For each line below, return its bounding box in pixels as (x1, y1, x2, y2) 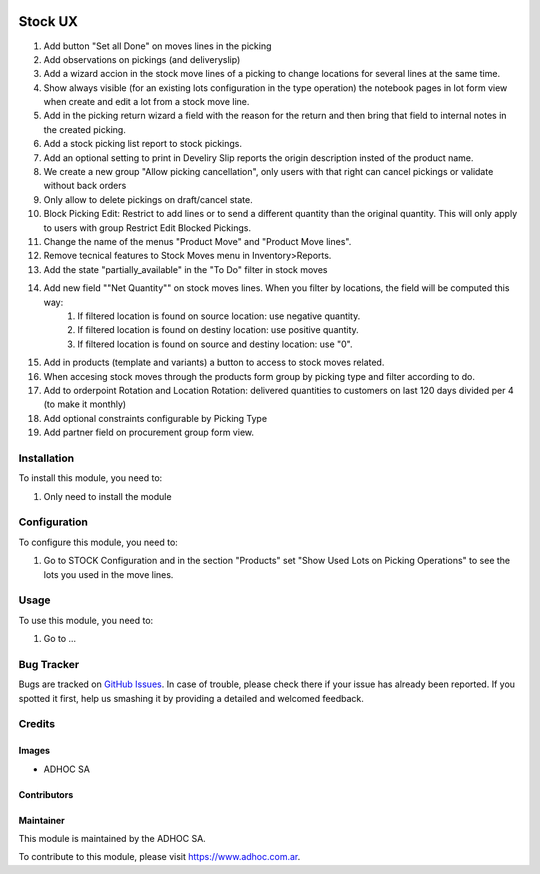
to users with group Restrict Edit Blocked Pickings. (43, 221, 252, 234)
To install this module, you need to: (18, 472, 163, 484)
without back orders (43, 180, 127, 192)
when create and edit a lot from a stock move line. (43, 96, 250, 108)
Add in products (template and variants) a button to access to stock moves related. (43, 356, 385, 369)
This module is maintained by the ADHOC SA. (18, 832, 207, 844)
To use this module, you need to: (18, 614, 154, 626)
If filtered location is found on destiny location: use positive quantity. (77, 324, 359, 336)
